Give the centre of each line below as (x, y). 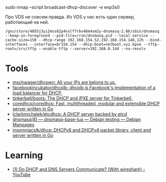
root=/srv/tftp (21, 49)
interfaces (16, 44)
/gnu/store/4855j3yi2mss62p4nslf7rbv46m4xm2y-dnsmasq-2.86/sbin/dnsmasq (82, 31)
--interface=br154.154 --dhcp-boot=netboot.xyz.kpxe (85, 44)
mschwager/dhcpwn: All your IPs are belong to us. (64, 82)
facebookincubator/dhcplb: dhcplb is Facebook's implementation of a (84, 87)
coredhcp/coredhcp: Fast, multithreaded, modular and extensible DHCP (86, 103)
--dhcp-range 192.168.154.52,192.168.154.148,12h (91, 40)
